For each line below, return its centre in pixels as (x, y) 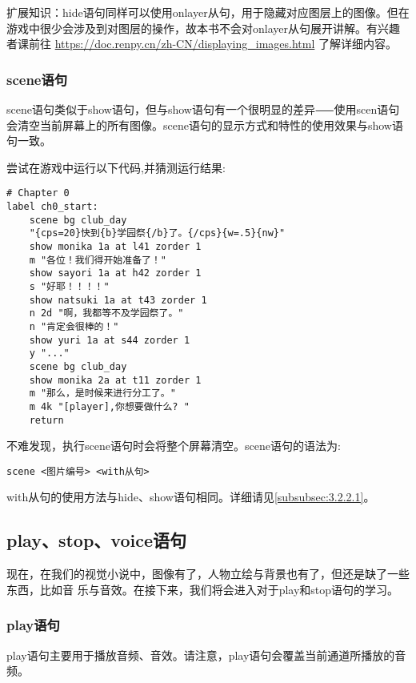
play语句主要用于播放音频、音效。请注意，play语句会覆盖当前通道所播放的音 (206, 655)
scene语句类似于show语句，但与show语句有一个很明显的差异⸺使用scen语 (198, 109)
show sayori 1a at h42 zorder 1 (115, 273)
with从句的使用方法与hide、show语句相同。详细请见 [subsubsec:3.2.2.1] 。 (191, 497)
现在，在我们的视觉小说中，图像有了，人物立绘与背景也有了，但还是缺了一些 (208, 574)
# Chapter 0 (38, 193)
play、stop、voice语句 (96, 540)
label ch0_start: (52, 207)
